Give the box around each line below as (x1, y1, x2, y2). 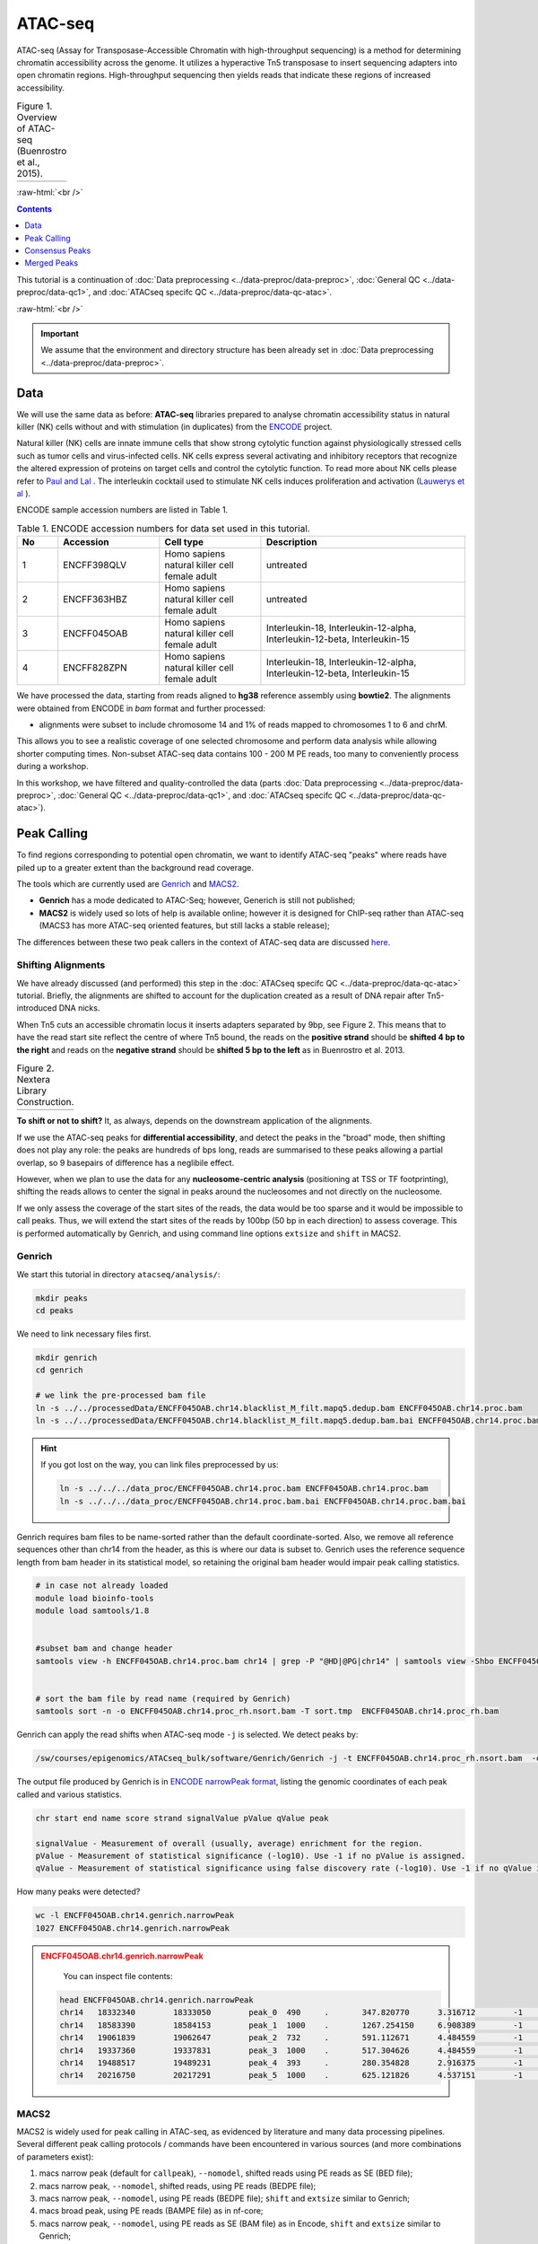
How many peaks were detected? (16, 1886, 141, 1898)
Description (265, 536, 317, 548)
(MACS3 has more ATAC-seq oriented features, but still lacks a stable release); (39, 920, 331, 931)
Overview (16, 111, 57, 124)
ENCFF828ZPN (63, 662, 127, 674)
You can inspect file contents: (63, 1971, 174, 1982)
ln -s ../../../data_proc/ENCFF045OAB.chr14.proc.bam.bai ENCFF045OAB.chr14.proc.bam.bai (59, 1495, 466, 1506)
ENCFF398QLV (63, 559, 127, 572)
